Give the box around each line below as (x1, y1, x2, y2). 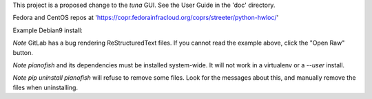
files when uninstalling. (12, 83, 79, 91)
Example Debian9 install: (12, 26, 83, 34)
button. (12, 48, 34, 56)
